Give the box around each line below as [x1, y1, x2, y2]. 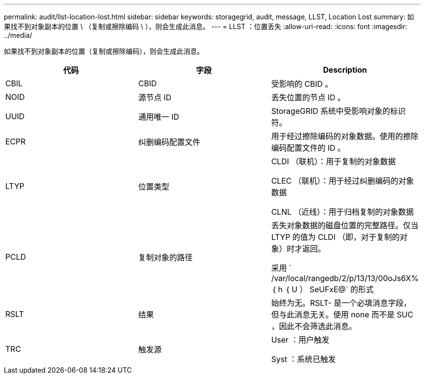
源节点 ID [138, 93, 172, 102]
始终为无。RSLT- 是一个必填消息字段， [271, 298, 411, 308]
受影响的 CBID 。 [271, 79, 333, 89]
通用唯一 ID [138, 112, 180, 122]
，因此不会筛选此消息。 [271, 321, 357, 331]
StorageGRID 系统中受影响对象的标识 [271, 106, 406, 116]
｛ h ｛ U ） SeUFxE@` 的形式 [271, 284, 374, 294]
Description [323, 65, 367, 75]
